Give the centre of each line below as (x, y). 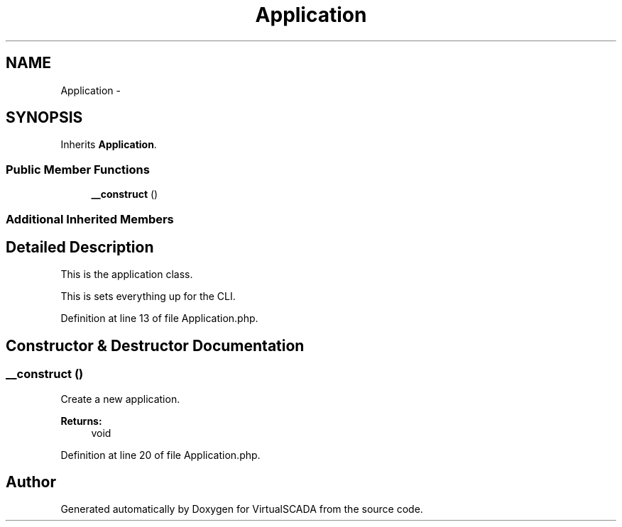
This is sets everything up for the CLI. (148, 296)
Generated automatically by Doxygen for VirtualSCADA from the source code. (242, 509)
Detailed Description (80, 247)
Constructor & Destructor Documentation (155, 345)
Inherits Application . (109, 145)
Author (31, 482)
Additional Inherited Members (90, 219)
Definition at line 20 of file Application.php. (160, 455)
